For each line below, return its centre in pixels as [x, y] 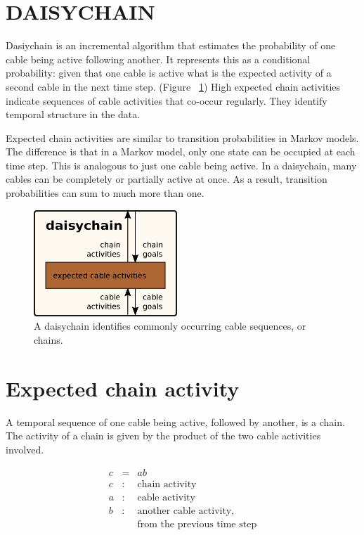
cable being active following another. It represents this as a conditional [158, 59]
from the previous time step [197, 524]
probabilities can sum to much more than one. [105, 193]
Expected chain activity [123, 388]
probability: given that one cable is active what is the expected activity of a [169, 73]
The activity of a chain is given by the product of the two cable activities [163, 436]
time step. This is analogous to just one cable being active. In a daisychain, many [181, 165]
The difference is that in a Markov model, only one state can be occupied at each [181, 152]
